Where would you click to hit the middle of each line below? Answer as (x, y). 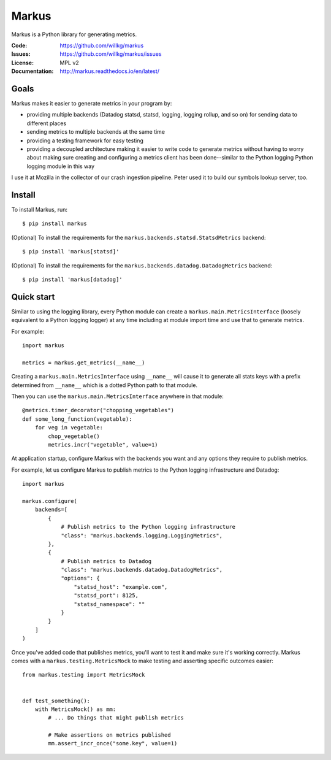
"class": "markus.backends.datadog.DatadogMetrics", (142, 570)
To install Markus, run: (39, 210)
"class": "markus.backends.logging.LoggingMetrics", (142, 535)
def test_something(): (56, 701)
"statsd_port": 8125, (106, 596)
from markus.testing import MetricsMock (84, 675)
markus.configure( (50, 501)
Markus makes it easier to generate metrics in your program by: (92, 104)
